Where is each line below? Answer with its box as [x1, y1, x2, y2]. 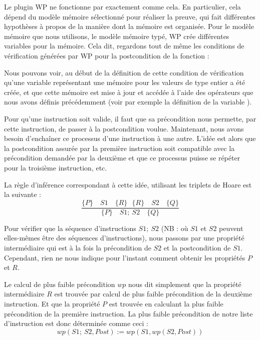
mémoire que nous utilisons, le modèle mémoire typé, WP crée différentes [4, 30, 229, 41]
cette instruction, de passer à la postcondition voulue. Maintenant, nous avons [4, 123, 244, 133]
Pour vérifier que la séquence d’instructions [4, 222, 136, 233]
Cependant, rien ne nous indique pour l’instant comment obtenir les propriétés [4, 252, 245, 262]
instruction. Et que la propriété [4, 298, 100, 308]
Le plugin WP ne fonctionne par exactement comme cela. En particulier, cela [4, 1, 241, 11]
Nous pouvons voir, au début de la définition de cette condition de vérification [4, 67, 244, 77]
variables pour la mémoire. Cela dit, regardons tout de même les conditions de [4, 40, 244, 51]
